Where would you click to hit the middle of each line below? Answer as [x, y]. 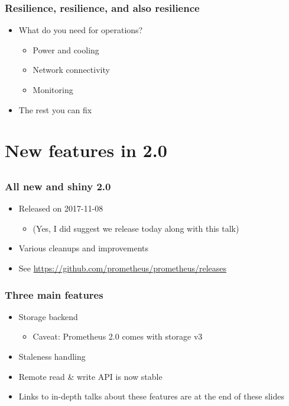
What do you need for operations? [81, 30]
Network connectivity [71, 70]
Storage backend [48, 316]
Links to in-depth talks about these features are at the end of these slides [151, 396]
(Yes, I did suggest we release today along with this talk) [136, 228]
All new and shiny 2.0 [58, 186]
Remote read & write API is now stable [90, 376]
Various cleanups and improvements [84, 248]
